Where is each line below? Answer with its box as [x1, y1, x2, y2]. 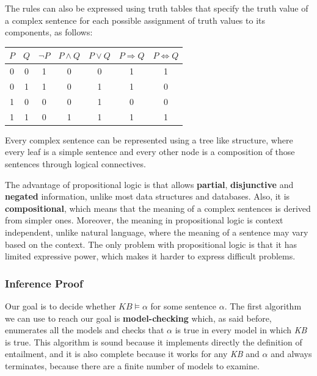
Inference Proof [5, 275, 83, 291]
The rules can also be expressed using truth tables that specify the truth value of [5, 2, 308, 14]
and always [271, 347, 312, 360]
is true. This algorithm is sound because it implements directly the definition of [5, 335, 302, 348]
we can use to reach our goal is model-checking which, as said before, [5, 311, 272, 324]
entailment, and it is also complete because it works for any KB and [5, 347, 260, 360]
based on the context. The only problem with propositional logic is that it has [5, 237, 297, 250]
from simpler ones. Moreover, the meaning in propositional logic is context [5, 214, 283, 226]
